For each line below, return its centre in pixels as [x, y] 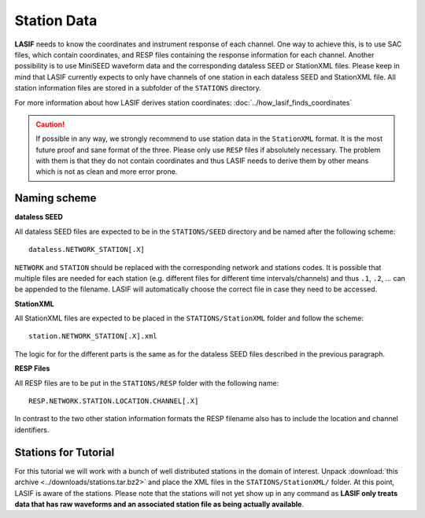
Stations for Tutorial [65, 452]
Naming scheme [55, 198]
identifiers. [32, 430]
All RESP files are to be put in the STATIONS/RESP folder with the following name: [147, 383]
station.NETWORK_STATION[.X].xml [93, 336]
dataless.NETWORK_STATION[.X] [87, 250]
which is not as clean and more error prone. [107, 172]
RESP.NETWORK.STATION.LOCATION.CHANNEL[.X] [114, 401]
